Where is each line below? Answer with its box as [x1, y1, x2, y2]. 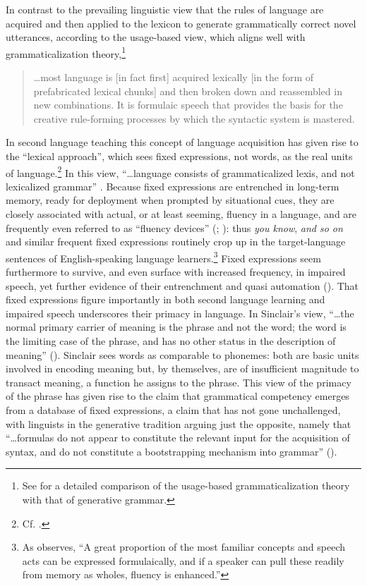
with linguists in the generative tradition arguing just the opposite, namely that [6, 416, 351, 431]
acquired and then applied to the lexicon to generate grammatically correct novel [6, 16, 356, 30]
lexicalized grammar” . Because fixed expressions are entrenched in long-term [6, 178, 339, 193]
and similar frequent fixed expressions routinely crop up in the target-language [6, 234, 346, 249]
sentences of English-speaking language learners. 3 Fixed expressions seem [6, 248, 321, 265]
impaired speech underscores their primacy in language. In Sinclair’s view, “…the [6, 305, 354, 320]
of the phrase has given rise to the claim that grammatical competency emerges [6, 389, 349, 403]
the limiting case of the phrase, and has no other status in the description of [6, 334, 336, 348]
